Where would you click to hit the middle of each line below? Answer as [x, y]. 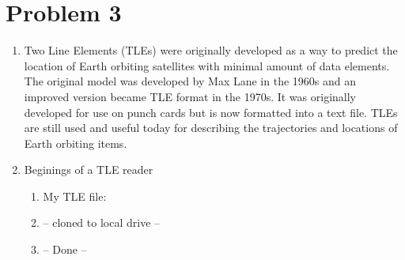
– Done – [65, 249]
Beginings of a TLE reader [89, 170]
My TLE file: [75, 196]
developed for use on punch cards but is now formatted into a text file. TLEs [211, 112]
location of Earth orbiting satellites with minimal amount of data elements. [207, 65]
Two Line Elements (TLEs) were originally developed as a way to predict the [211, 50]
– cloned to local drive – [102, 222]
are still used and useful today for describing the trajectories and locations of [211, 128]
